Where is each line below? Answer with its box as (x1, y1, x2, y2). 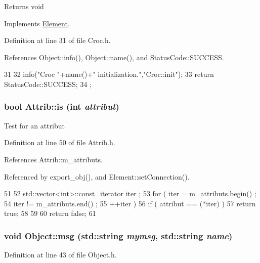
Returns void (4, 1, 44, 11)
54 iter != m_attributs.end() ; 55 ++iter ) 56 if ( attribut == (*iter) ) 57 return (4, 198, 256, 208)
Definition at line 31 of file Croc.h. (4, 35, 111, 46)
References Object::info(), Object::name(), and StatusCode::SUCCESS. (4, 52, 224, 62)
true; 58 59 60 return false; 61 (4, 208, 96, 218)
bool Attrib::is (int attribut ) (4, 100, 119, 113)
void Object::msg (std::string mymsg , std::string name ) (4, 229, 233, 242)
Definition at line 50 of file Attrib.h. (4, 137, 115, 148)
